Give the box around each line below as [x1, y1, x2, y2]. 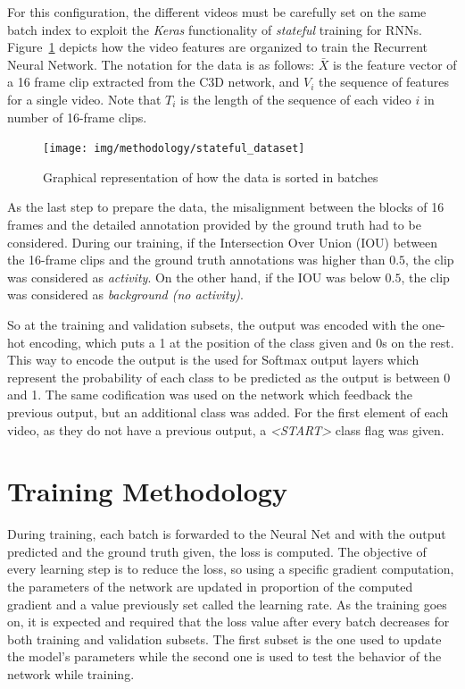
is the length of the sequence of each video [180, 89, 411, 108]
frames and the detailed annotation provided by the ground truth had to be [7, 215, 421, 233]
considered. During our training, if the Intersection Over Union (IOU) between [7, 232, 438, 251]
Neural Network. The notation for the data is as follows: [7, 55, 315, 73]
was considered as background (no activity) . [7, 285, 244, 304]
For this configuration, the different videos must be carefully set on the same [7, 3, 427, 21]
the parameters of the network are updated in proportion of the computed [7, 577, 413, 596]
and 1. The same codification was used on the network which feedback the [7, 385, 413, 404]
